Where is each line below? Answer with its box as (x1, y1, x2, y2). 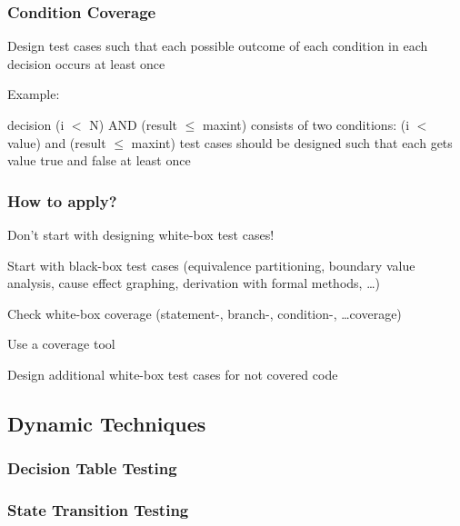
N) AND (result (89, 115, 178, 134)
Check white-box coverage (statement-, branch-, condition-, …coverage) (7, 303, 402, 323)
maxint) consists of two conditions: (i (203, 115, 410, 134)
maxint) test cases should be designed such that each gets (131, 133, 453, 152)
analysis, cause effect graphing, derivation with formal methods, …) (7, 273, 380, 293)
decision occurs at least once (7, 54, 165, 73)
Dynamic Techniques (7, 409, 206, 437)
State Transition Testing (7, 499, 189, 521)
